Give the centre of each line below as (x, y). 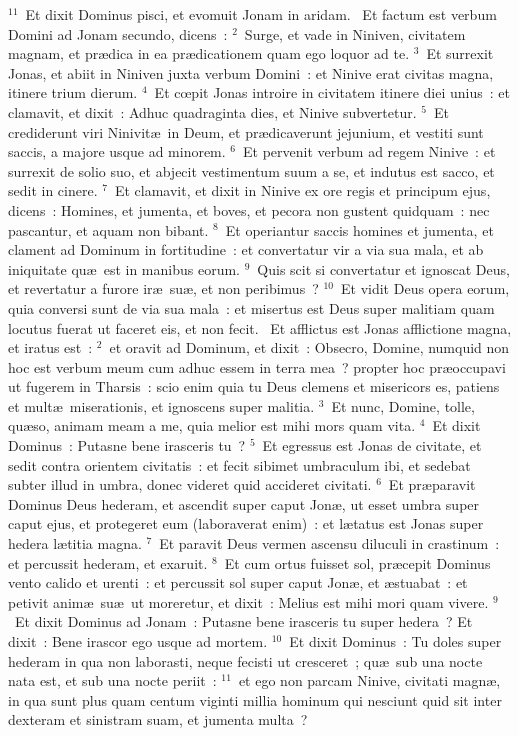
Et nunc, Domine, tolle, (403, 405)
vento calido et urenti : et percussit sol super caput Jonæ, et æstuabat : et (238, 582)
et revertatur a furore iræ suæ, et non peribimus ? (163, 288)
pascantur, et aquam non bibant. (108, 229)
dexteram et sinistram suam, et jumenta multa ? (158, 719)
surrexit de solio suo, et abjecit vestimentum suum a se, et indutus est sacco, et (251, 170)
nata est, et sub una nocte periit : (112, 680)
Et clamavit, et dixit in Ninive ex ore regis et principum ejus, (302, 190)
